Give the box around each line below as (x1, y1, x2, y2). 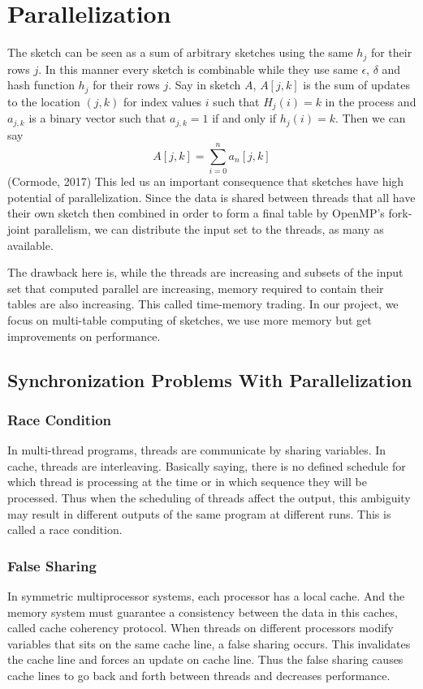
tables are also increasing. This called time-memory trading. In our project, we (7, 295, 399, 312)
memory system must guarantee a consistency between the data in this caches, (7, 603, 398, 620)
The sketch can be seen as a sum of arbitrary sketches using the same (7, 44, 353, 61)
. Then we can (335, 110, 406, 127)
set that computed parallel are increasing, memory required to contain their (7, 279, 384, 296)
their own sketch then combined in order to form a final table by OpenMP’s (7, 205, 385, 222)
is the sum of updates (303, 76, 410, 93)
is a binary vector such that (28, 110, 166, 127)
